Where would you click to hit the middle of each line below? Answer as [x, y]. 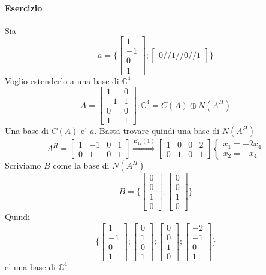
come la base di [81, 165]
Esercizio [24, 7]
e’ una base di [30, 266]
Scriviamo [23, 165]
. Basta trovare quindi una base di [157, 131]
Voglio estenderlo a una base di [62, 80]
